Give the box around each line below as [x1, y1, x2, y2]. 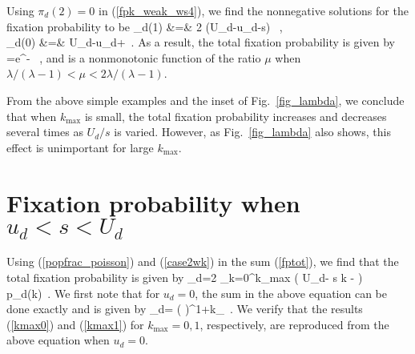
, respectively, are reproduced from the [199, 316, 389, 332]
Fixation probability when [6, 186, 300, 219]
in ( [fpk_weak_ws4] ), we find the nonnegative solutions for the [99, 2, 409, 18]
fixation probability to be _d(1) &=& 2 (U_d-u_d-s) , [6, 18, 283, 34]
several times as [6, 123, 83, 140]
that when [6, 107, 57, 124]
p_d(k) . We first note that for [6, 284, 160, 301]
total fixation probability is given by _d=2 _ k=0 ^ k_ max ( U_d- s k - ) [6, 268, 363, 285]
